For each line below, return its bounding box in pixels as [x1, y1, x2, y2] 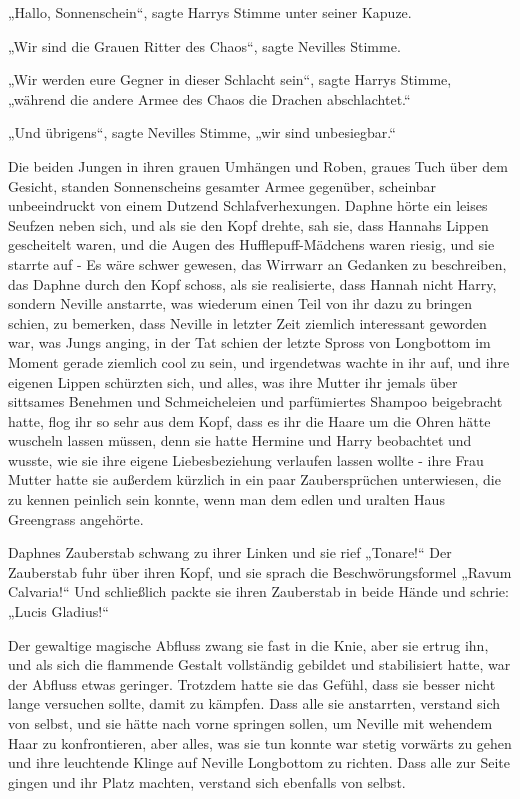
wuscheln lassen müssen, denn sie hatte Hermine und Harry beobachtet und [8, 430, 472, 451]
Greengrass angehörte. [8, 508, 144, 529]
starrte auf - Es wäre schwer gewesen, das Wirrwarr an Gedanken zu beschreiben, [8, 253, 507, 274]
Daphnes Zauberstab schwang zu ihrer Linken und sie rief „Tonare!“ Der [8, 542, 452, 563]
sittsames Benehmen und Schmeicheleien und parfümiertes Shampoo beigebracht [8, 391, 503, 412]
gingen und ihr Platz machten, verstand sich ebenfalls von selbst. [8, 771, 406, 792]
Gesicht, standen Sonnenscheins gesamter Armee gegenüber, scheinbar [8, 175, 437, 196]
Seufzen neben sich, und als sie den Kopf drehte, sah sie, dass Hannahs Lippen [8, 214, 489, 235]
